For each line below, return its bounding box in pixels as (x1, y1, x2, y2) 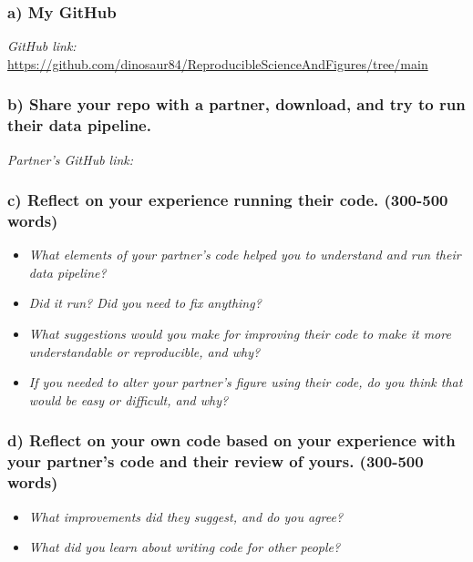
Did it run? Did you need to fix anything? (28, 293, 262, 312)
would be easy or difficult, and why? (28, 390, 229, 409)
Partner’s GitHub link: (7, 149, 134, 169)
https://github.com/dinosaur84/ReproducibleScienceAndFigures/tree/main (7, 54, 428, 73)
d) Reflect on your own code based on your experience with (7, 429, 456, 452)
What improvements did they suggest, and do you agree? (28, 506, 344, 526)
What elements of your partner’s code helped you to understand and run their (28, 245, 461, 264)
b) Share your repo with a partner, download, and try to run (7, 93, 466, 116)
